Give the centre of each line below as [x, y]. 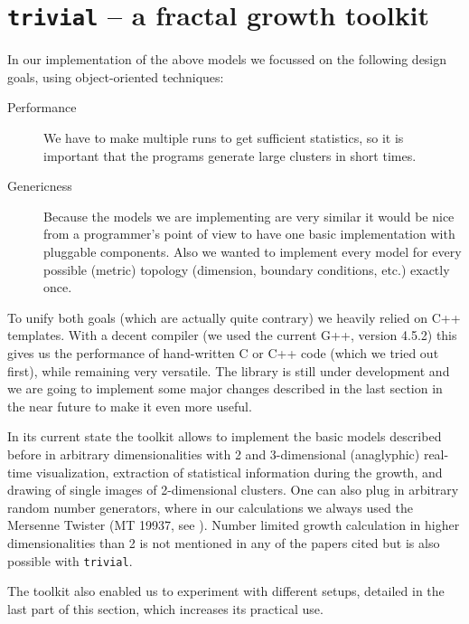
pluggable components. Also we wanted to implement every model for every [253, 251]
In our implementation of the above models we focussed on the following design [227, 59]
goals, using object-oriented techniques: [116, 76]
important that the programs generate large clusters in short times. [230, 155]
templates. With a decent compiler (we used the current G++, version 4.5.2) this [232, 335]
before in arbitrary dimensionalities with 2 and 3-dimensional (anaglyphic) [214, 454]
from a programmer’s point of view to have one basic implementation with [249, 234]
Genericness [40, 186]
